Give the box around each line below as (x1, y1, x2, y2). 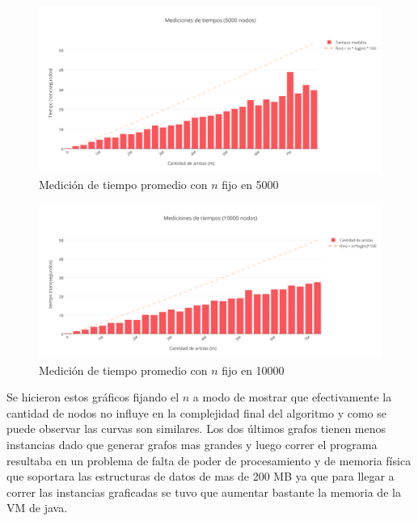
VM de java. (6, 499, 68, 516)
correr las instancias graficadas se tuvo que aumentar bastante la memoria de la (6, 483, 401, 500)
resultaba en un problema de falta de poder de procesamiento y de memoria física (6, 452, 412, 468)
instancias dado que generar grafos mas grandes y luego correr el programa (6, 436, 378, 453)
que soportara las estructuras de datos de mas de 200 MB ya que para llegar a (6, 468, 395, 485)
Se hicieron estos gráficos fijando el (6, 389, 179, 405)
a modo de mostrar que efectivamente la (192, 389, 392, 405)
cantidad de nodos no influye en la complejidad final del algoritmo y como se (6, 404, 386, 421)
